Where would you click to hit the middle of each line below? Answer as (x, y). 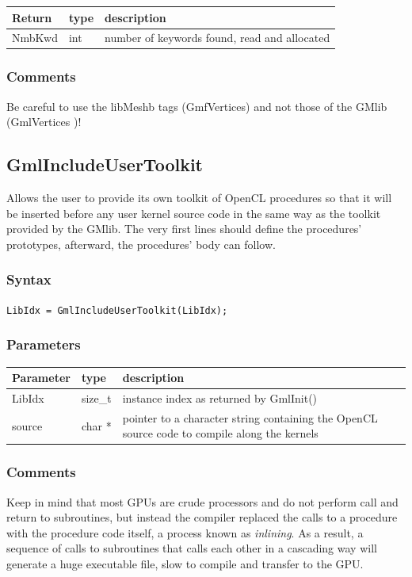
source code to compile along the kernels (220, 433)
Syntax (29, 279)
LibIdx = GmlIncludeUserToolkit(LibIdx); (117, 310)
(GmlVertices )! (44, 122)
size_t (96, 397)
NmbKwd (35, 38)
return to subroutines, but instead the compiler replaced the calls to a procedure (202, 517)
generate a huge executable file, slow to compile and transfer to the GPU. (185, 563)
